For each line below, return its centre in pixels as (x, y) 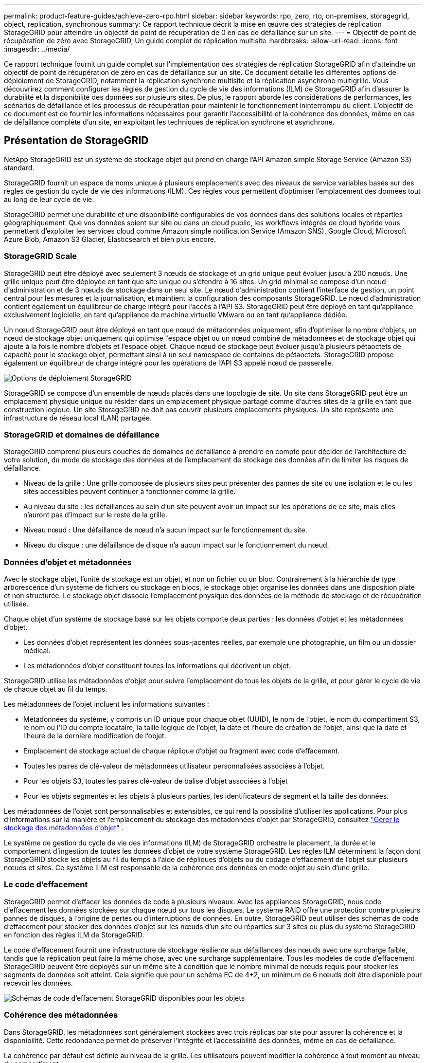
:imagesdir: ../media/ (37, 49)
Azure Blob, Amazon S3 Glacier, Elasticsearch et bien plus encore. (110, 239)
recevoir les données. (38, 983)
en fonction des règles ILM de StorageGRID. (74, 935)
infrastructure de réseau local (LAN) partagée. (78, 418)
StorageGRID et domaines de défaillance (82, 434)
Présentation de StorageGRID (76, 141)
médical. (37, 651)
